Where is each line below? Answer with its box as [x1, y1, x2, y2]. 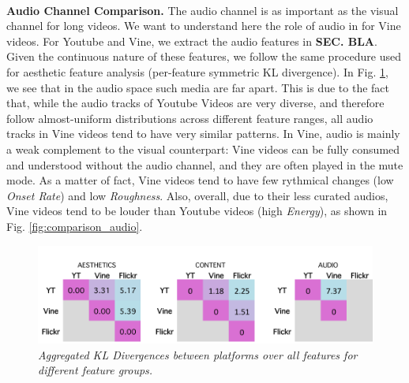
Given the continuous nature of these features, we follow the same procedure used [6, 48, 401, 65]
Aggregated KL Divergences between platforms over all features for [38, 346, 358, 363]
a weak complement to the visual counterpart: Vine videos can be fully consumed [6, 140, 400, 157]
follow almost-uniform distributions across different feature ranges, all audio [6, 110, 373, 126]
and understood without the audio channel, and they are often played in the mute [6, 156, 403, 173]
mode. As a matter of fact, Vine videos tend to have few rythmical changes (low [6, 172, 394, 188]
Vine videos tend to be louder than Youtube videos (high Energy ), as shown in [6, 203, 388, 219]
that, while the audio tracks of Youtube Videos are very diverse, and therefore [6, 95, 385, 111]
